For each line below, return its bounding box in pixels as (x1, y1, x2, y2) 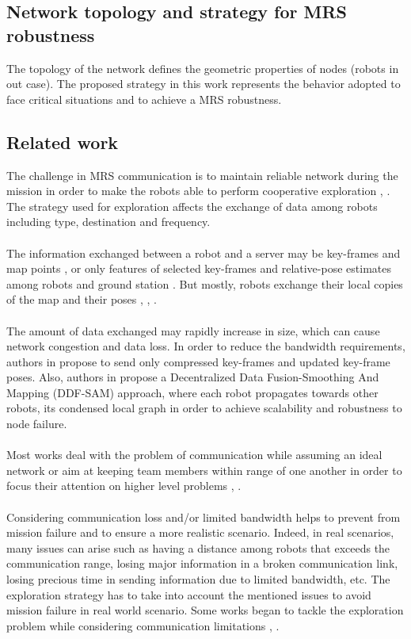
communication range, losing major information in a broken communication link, (6, 555, 398, 572)
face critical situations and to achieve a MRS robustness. (6, 90, 282, 107)
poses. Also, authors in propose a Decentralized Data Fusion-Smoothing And (6, 369, 379, 385)
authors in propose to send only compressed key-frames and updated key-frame (6, 353, 390, 369)
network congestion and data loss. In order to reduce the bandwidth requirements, (6, 338, 405, 354)
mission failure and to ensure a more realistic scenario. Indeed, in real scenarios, (6, 524, 394, 541)
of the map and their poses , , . (6, 291, 157, 308)
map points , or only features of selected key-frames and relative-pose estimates (6, 260, 391, 277)
